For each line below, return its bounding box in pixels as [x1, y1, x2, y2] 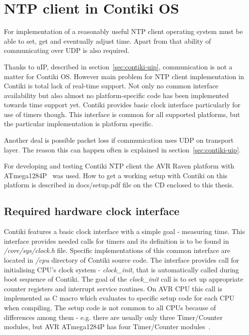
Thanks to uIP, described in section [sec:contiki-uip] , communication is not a [4, 61, 233, 71]
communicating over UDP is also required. [4, 45, 130, 55]
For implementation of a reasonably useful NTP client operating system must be [4, 26, 243, 36]
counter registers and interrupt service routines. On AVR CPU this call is [4, 283, 222, 293]
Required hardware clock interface [4, 203, 180, 218]
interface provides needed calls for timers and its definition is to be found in [4, 235, 229, 246]
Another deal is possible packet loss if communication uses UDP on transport [4, 135, 233, 145]
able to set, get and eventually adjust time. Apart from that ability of [4, 35, 211, 46]
